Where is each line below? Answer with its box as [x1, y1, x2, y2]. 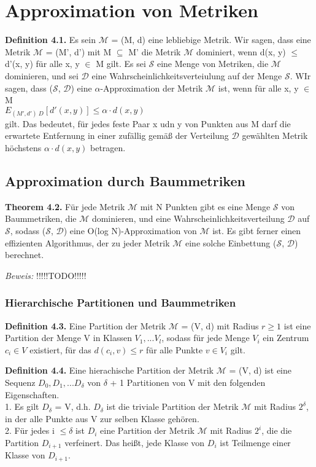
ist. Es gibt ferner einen [212, 224, 301, 237]
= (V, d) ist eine [229, 364, 291, 377]
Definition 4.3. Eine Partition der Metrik [5, 319, 166, 332]
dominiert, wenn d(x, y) [196, 45, 286, 58]
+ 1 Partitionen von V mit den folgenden [110, 376, 266, 389]
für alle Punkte [146, 343, 203, 356]
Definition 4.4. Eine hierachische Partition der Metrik [5, 364, 214, 377]
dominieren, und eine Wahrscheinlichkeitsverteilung [91, 212, 285, 225]
